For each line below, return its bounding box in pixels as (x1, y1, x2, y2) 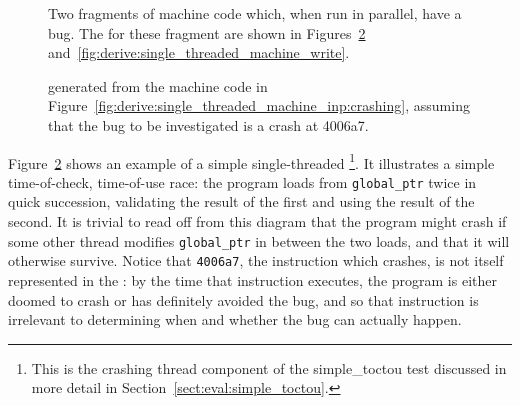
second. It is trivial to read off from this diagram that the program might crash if (8, 211, 507, 232)
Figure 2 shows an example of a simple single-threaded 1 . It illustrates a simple (8, 149, 495, 173)
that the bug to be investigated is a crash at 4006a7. (48, 114, 369, 135)
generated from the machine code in (48, 75, 268, 96)
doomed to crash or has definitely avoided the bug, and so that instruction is (8, 289, 479, 310)
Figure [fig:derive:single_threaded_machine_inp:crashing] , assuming (48, 95, 470, 116)
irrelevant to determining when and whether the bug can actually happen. (8, 309, 462, 330)
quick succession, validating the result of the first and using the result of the (8, 191, 475, 212)
